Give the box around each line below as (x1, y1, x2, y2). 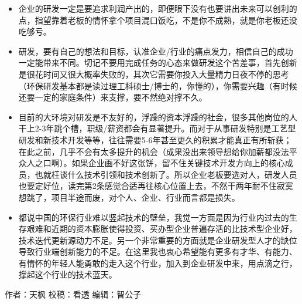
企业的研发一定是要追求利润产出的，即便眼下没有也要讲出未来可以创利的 (18, 2, 297, 14)
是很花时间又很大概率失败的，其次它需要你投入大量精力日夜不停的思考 (18, 67, 289, 80)
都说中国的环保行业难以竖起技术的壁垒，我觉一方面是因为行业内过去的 (18, 211, 289, 223)
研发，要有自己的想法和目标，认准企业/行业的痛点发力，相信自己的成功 (18, 45, 293, 57)
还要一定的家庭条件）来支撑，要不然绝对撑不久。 (18, 91, 207, 103)
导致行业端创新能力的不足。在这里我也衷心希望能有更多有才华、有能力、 (18, 245, 297, 258)
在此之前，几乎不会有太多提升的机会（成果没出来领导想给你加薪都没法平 (18, 145, 297, 157)
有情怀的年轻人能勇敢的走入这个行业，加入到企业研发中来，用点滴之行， (18, 256, 297, 269)
